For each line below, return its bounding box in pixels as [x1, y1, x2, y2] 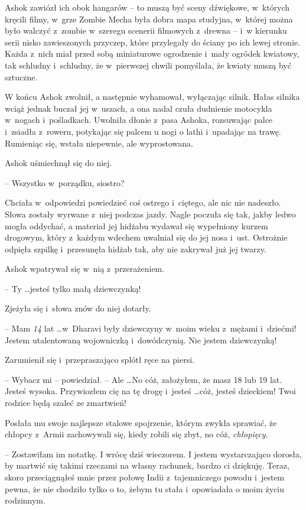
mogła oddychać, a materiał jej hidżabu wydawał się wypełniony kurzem [5, 219, 268, 232]
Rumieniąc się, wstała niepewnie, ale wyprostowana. [5, 137, 193, 149]
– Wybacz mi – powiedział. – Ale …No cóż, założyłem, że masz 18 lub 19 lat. [5, 373, 282, 385]
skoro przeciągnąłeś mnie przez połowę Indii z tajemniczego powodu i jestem [5, 471, 285, 483]
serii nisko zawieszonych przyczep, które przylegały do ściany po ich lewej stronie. [5, 35, 300, 48]
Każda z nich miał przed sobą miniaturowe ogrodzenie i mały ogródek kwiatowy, [5, 47, 300, 60]
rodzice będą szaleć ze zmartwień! [5, 397, 126, 409]
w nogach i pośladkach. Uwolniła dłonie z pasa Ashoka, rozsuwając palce [5, 113, 273, 126]
